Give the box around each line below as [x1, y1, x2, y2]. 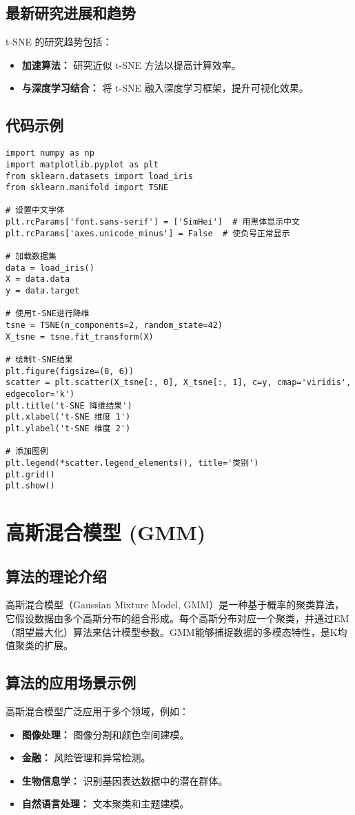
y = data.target [6, 286, 80, 296]
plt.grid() [6, 469, 55, 479]
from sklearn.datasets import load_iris [6, 171, 194, 181]
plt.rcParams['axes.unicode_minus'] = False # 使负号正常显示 [6, 228, 290, 238]
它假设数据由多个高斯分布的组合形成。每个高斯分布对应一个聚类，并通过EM [6, 611, 349, 626]
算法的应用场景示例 [6, 672, 136, 693]
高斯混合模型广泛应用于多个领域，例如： [6, 704, 189, 719]
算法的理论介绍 [6, 565, 107, 586]
